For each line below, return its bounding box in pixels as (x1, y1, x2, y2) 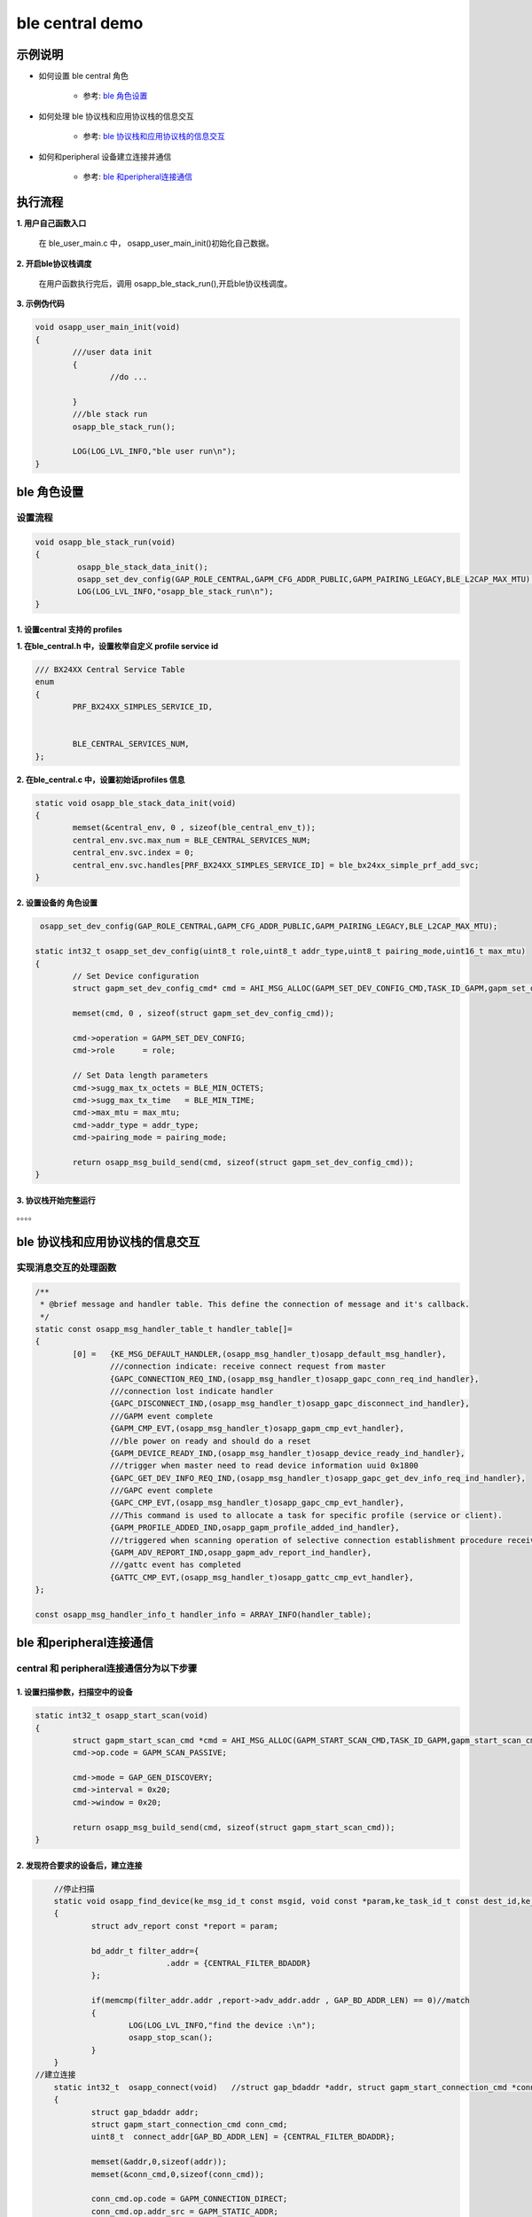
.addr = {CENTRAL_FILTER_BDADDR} (165, 1958, 311, 1968)
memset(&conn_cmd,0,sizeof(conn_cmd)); (90, 2169, 265, 2179)
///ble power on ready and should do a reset (109, 1436, 311, 1445)
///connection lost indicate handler (109, 1386, 274, 1396)
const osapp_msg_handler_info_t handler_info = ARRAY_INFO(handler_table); (35, 1610, 372, 1619)
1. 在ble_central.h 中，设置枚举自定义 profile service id (16, 640, 219, 651)
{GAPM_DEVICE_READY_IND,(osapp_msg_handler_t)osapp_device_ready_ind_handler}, (109, 1448, 465, 1458)
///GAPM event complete (109, 1411, 213, 1421)
